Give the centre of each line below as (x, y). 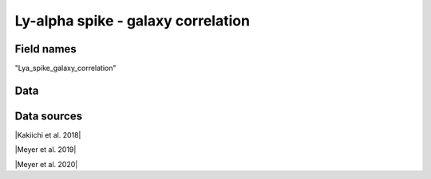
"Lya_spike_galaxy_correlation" (65, 68)
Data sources (49, 116)
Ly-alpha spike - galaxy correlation (132, 21)
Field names (46, 49)
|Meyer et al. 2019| (45, 150)
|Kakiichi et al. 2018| (48, 134)
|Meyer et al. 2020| (46, 164)
